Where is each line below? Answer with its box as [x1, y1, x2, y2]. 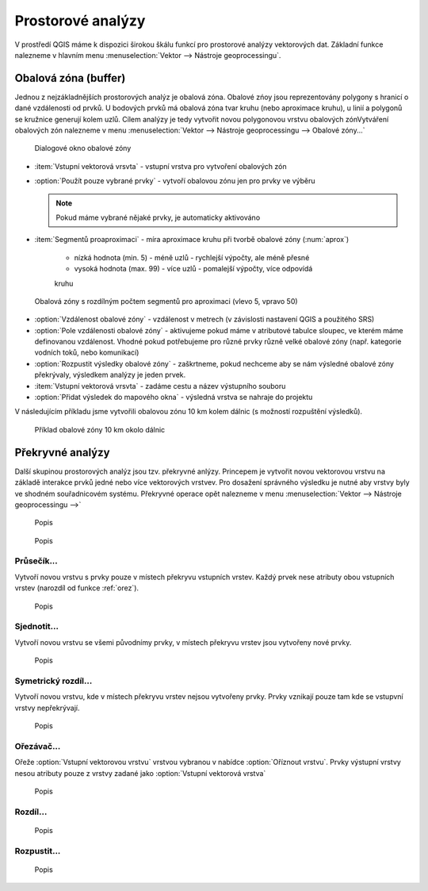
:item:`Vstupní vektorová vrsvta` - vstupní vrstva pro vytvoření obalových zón [34, 161, 287, 171]
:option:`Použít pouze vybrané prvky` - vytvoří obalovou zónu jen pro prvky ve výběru [34, 176, 316, 186]
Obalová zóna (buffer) [14, 71, 126, 85]
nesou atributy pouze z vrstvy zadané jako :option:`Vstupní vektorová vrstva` [14, 768, 266, 778]
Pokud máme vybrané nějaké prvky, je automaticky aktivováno [55, 213, 261, 222]
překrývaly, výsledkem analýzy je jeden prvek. [34, 370, 186, 380]
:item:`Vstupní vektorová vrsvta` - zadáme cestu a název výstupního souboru [34, 381, 286, 390]
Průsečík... [14, 555, 59, 566]
